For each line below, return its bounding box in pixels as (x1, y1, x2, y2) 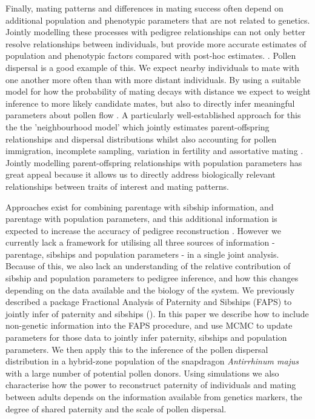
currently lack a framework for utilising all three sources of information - (5, 236, 275, 249)
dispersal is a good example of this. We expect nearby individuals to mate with (5, 61, 300, 73)
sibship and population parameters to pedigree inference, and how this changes (5, 272, 299, 284)
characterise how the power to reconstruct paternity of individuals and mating (5, 378, 296, 391)
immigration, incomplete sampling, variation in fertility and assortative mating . (5, 144, 303, 157)
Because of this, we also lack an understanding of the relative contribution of (5, 260, 291, 272)
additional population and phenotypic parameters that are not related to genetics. (5, 13, 310, 26)
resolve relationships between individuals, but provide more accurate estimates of (5, 37, 307, 50)
